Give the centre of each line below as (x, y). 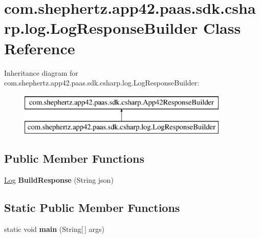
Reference (40, 48)
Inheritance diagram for (41, 72)
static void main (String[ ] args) (54, 229)
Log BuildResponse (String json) (59, 180)
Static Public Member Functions (92, 208)
